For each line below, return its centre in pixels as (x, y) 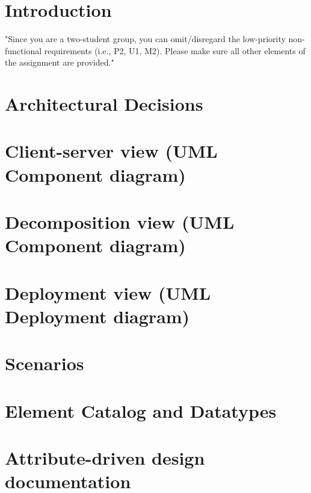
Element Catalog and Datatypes (141, 410)
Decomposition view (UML (120, 222)
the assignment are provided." (60, 62)
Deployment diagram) (97, 316)
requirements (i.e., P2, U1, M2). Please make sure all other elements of (175, 50)
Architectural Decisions (104, 104)
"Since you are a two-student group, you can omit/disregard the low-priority (145, 39)
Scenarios (45, 363)
